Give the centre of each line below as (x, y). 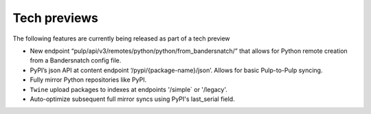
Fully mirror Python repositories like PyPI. (88, 80)
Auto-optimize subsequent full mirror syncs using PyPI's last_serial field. (132, 99)
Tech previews (56, 18)
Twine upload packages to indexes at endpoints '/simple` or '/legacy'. (129, 89)
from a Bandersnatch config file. (76, 60)
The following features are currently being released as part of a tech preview (121, 38)
